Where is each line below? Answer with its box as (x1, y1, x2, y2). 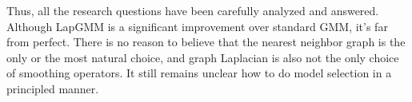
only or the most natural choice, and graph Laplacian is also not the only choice (6, 49, 399, 65)
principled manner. (6, 80, 99, 96)
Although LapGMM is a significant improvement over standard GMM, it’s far (6, 18, 388, 34)
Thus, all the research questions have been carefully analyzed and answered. (6, 2, 379, 18)
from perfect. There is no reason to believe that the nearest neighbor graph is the (6, 33, 406, 50)
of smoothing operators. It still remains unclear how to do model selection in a (6, 65, 392, 81)
